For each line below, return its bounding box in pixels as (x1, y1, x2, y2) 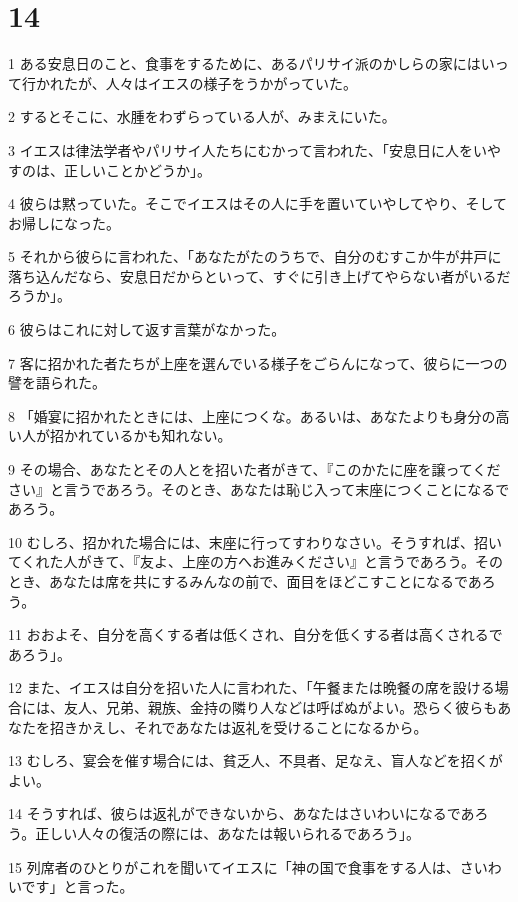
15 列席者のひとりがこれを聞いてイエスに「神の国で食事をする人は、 (8, 856, 460, 877)
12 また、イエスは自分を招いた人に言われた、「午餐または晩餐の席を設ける (8, 677, 495, 698)
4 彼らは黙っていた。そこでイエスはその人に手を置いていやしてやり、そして (8, 193, 507, 214)
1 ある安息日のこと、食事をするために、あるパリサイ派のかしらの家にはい (8, 53, 495, 74)
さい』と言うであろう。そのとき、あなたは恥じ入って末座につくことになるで (8, 478, 510, 499)
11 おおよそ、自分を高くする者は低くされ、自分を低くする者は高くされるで (8, 624, 503, 645)
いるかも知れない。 (105, 425, 232, 446)
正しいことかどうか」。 (63, 159, 211, 180)
